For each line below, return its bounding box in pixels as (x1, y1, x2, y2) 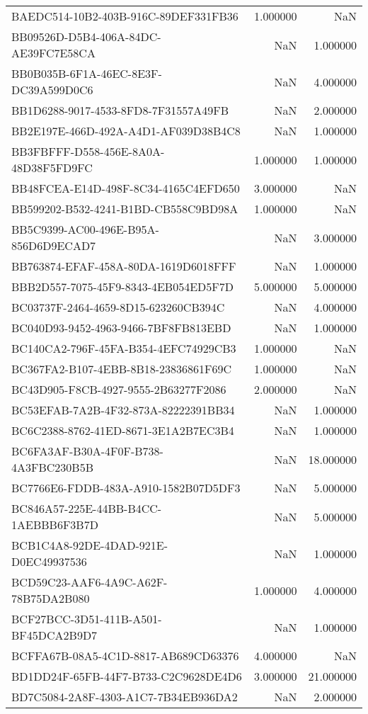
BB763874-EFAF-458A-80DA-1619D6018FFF (11, 258, 236, 274)
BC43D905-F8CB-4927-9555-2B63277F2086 (11, 381, 226, 397)
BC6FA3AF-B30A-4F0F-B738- (11, 443, 163, 459)
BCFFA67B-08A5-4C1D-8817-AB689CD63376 (11, 647, 239, 664)
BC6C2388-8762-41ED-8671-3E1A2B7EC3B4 (11, 422, 234, 438)
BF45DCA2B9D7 (11, 627, 98, 643)
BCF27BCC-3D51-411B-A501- (11, 611, 162, 627)
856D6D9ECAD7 (11, 237, 96, 254)
